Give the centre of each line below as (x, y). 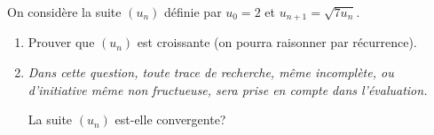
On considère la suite (64, 12)
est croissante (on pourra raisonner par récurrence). (277, 42)
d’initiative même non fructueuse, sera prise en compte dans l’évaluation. (228, 89)
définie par (193, 12)
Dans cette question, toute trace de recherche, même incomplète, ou (211, 72)
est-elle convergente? (170, 119)
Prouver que (61, 42)
